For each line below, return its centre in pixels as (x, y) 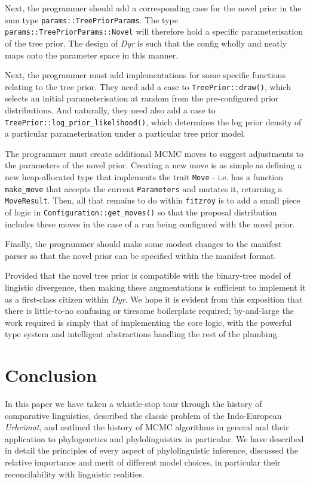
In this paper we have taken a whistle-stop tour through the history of (133, 404)
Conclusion (51, 375)
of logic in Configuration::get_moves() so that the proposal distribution (141, 212)
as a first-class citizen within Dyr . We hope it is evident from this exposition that (154, 299)
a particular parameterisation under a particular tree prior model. (125, 133)
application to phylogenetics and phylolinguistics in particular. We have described (154, 438)
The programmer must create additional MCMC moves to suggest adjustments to (154, 153)
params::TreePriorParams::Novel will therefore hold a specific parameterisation (154, 31)
